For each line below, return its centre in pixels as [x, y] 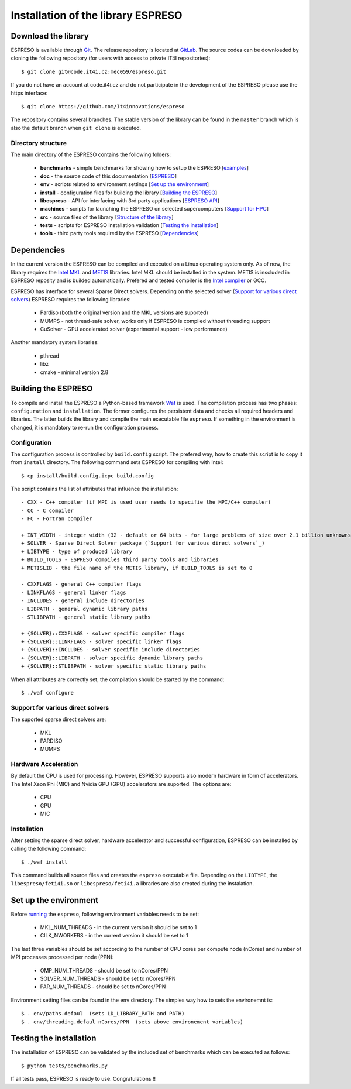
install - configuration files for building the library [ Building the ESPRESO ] [129, 193]
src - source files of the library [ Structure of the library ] [107, 217]
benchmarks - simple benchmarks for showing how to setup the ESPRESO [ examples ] [144, 168]
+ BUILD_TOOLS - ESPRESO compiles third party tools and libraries [120, 560]
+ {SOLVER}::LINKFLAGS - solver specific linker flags [101, 642]
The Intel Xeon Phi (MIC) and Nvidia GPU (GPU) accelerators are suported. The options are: [121, 784]
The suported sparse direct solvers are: [58, 719]
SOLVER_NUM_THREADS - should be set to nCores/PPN [108, 978]
